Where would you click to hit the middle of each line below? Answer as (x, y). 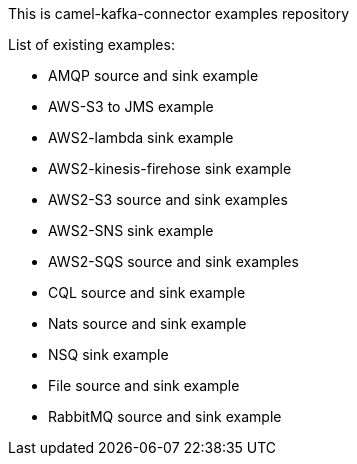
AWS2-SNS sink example (131, 230)
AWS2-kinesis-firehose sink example (170, 168)
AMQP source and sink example (153, 75)
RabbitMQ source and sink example (165, 416)
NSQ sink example (108, 354)
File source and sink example (144, 385)
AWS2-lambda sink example (141, 137)
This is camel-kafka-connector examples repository (179, 13)
